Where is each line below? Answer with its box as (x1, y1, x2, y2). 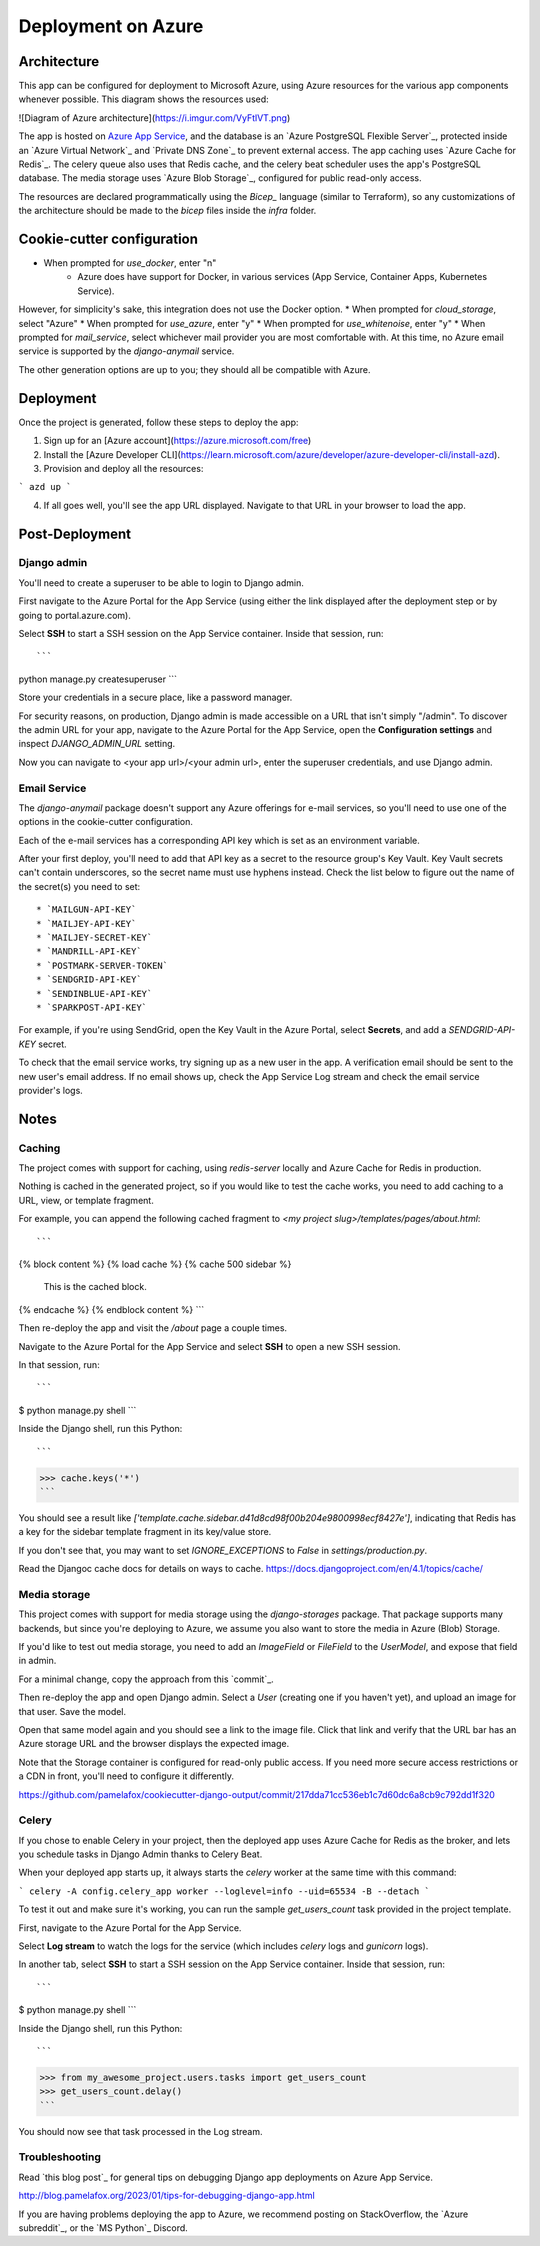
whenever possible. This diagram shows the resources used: (18, 93, 269, 105)
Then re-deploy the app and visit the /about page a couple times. (18, 1322, 288, 1334)
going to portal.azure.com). (18, 609, 132, 621)
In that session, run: (18, 1358, 100, 1370)
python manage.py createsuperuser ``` (18, 673, 178, 685)
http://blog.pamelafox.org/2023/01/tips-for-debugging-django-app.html (18, 2190, 315, 2202)
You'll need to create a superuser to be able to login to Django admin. (18, 576, 304, 589)
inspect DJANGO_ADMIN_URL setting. (18, 738, 176, 750)
